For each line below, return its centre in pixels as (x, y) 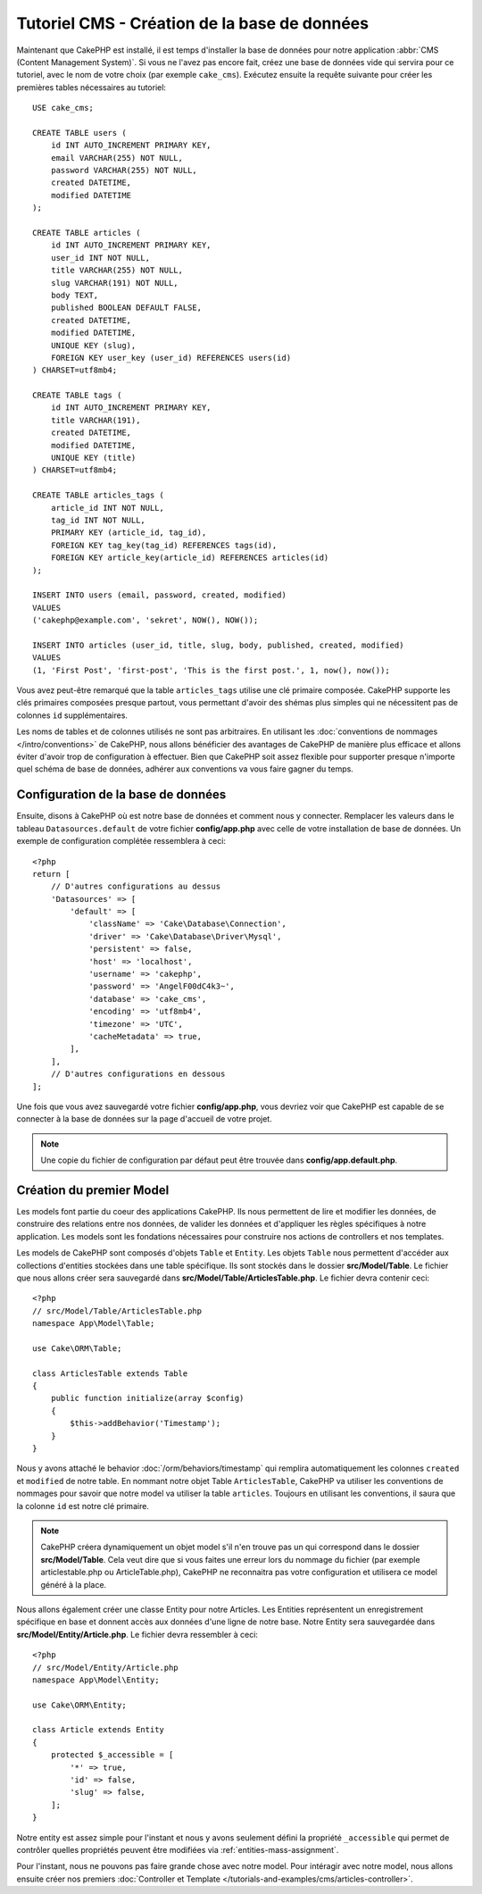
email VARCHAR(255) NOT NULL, (116, 158)
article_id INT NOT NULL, (108, 508)
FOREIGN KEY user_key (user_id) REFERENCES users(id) (171, 358)
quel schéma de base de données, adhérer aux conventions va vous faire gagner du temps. (185, 769)
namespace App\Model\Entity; (96, 1680)
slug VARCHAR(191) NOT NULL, (114, 283)
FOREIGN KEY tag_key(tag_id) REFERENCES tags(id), (164, 545)
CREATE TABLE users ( (79, 133)
